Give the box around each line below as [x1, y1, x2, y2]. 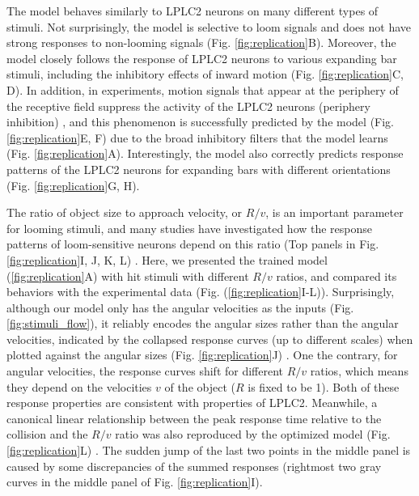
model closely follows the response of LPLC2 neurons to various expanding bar [6, 49, 397, 66]
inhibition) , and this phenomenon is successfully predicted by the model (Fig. [6, 113, 395, 130]
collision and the [6, 426, 88, 443]
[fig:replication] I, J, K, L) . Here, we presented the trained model [6, 251, 328, 268]
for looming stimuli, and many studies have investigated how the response [6, 219, 373, 236]
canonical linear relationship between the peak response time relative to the [6, 409, 382, 426]
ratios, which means [310, 362, 408, 379]
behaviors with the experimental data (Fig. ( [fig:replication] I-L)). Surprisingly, [6, 283, 395, 300]
